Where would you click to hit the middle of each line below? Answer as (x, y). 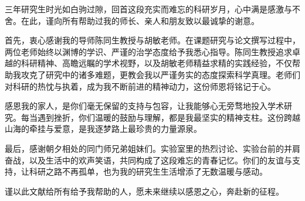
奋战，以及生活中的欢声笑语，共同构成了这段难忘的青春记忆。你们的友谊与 (148, 160)
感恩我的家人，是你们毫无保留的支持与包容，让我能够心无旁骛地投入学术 (144, 106)
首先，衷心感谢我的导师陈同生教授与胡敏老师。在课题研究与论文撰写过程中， (152, 40)
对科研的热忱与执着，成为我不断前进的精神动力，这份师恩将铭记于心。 (140, 86)
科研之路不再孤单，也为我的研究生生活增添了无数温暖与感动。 (148, 171)
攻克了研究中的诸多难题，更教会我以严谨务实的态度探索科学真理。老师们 (160, 74)
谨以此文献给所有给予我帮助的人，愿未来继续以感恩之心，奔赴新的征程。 (144, 191)
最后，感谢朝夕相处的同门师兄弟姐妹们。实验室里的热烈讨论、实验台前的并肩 (152, 148)
